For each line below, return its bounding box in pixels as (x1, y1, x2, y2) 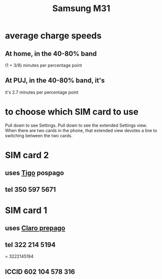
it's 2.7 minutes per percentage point (5, 89, 79, 95)
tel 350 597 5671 (5, 185, 56, 194)
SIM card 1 (5, 205, 47, 216)
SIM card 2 (5, 149, 49, 161)
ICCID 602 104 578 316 (5, 267, 75, 276)
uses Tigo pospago (5, 169, 64, 177)
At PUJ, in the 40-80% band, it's (5, 76, 105, 85)
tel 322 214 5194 (5, 241, 56, 249)
